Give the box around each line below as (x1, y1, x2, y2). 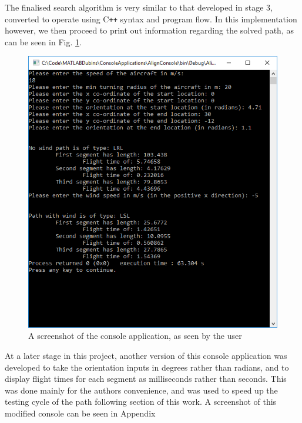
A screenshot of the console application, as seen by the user (28, 329, 242, 342)
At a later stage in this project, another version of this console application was (5, 349, 287, 361)
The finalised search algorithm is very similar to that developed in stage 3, (5, 1, 273, 13)
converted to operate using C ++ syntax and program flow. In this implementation (5, 12, 297, 25)
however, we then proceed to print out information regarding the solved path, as (5, 24, 294, 36)
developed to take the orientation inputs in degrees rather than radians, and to (5, 361, 289, 373)
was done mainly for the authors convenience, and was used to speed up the (5, 384, 278, 396)
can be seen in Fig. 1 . (5, 35, 82, 48)
